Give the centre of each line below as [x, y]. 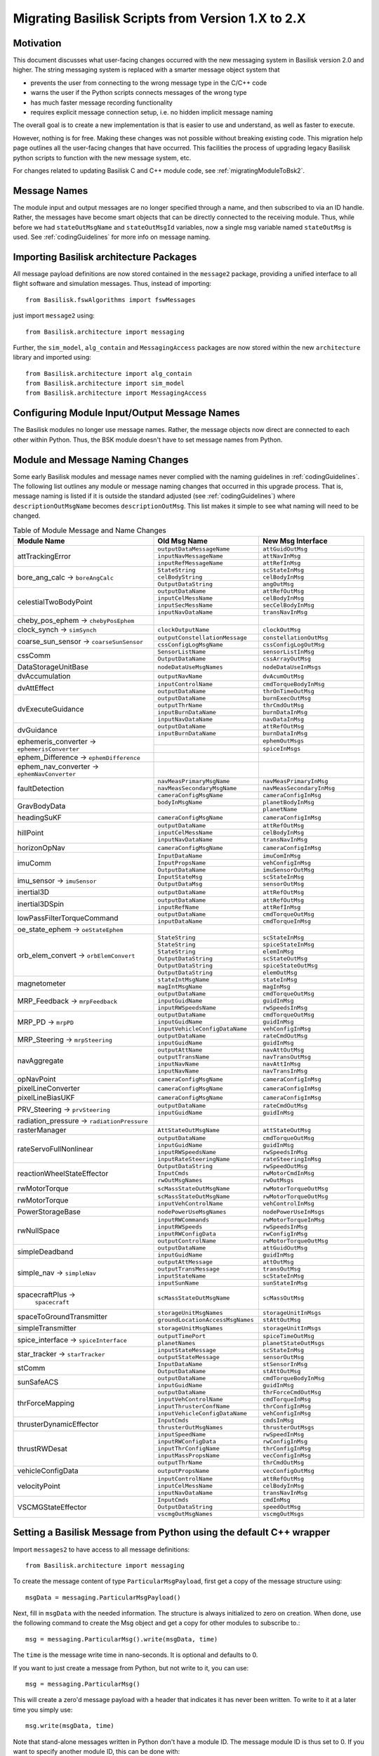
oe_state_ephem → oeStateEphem [70, 929]
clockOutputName [184, 630]
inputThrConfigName [189, 1448]
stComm [31, 1368]
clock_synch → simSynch [57, 630]
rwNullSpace [38, 1231]
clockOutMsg [282, 630]
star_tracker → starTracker [61, 1354]
